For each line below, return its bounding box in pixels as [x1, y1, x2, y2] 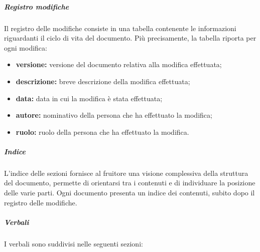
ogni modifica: [4, 42, 47, 53]
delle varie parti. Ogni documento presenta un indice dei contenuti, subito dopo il [4, 187, 255, 198]
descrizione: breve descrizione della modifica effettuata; [16, 76, 190, 86]
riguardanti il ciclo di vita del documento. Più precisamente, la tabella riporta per [4, 33, 256, 43]
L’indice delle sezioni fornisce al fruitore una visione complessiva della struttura [4, 167, 248, 178]
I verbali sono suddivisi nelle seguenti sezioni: [4, 238, 143, 248]
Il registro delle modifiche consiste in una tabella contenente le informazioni [4, 23, 236, 33]
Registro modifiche [4, 1, 69, 12]
